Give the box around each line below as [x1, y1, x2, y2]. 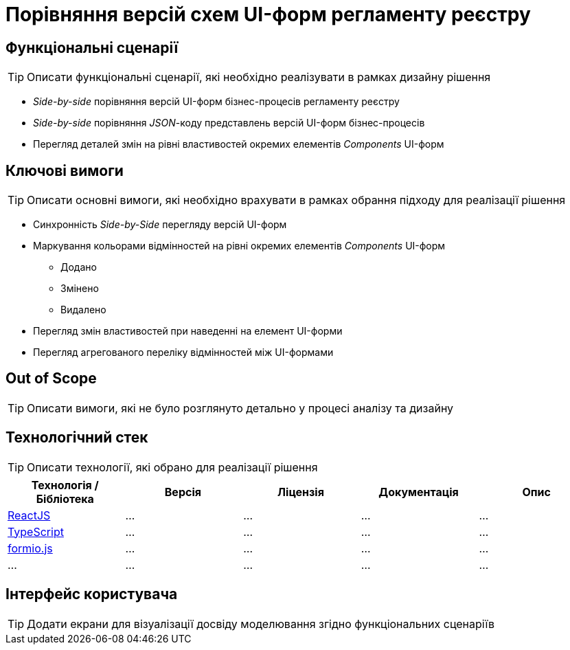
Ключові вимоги [5, 161, 124, 179]
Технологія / [31, 478, 99, 492]
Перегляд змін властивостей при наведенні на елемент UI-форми [33, 325, 343, 337]
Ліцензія [277, 484, 324, 499]
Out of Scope [5, 370, 97, 388]
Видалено [60, 304, 106, 316]
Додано [60, 261, 97, 273]
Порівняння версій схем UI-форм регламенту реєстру [5, 3, 531, 26]
